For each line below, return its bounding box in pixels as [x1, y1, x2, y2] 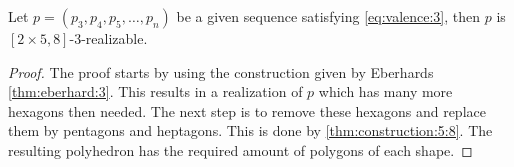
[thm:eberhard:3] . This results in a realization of [8, 81, 303, 102]
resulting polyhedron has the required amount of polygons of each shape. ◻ [8, 139, 473, 160]
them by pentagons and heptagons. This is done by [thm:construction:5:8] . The [8, 120, 493, 141]
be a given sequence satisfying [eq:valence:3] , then [176, 6, 481, 26]
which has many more [318, 81, 453, 102]
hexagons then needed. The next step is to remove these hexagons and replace [8, 100, 486, 121]
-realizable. [81, 28, 148, 48]
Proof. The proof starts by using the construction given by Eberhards [8, 61, 434, 82]
